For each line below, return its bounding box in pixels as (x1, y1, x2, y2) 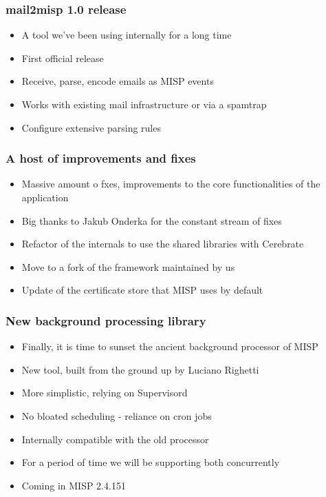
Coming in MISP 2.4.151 (21, 478, 126, 492)
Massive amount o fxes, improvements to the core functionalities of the (21, 176, 320, 191)
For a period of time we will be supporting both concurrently (21, 455, 280, 469)
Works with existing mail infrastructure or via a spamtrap (21, 97, 267, 111)
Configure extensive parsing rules (21, 120, 161, 134)
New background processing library (6, 312, 206, 329)
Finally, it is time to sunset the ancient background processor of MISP (21, 339, 318, 354)
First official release (21, 50, 104, 65)
